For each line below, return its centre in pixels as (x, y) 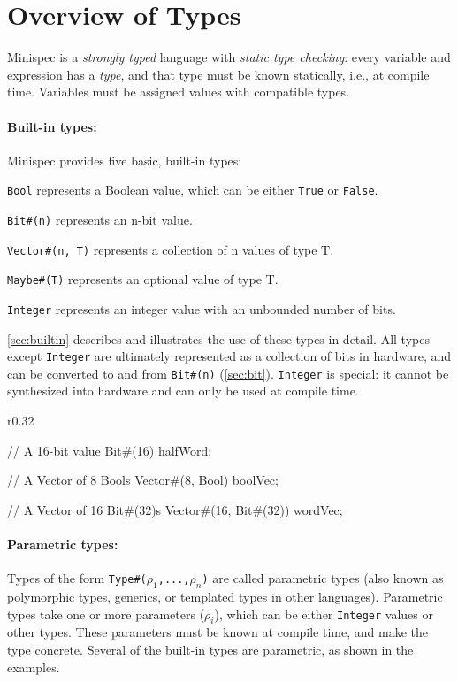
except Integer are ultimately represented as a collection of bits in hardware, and (229, 356)
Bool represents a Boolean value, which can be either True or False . (193, 190)
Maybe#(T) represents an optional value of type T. (143, 279)
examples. (34, 667)
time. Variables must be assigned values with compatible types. (179, 92)
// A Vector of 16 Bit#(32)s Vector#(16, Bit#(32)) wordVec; (175, 509)
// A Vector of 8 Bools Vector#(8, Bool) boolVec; (143, 480)
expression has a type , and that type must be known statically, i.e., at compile (218, 74)
